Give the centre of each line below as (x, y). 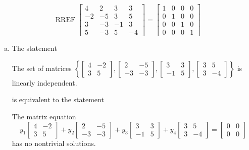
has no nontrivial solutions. (54, 143)
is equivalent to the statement (58, 99)
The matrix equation (44, 116)
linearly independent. (44, 82)
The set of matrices (42, 68)
